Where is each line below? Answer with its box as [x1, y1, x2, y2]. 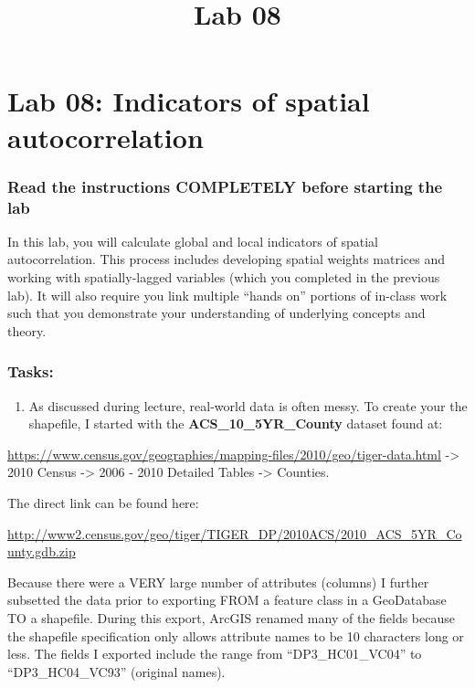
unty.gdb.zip [7, 542, 76, 561]
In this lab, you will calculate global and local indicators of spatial [7, 231, 378, 250]
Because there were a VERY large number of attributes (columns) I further [7, 572, 429, 591]
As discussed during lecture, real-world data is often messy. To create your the [28, 396, 468, 415]
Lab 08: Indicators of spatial [7, 82, 370, 120]
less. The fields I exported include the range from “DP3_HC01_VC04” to [7, 644, 422, 663]
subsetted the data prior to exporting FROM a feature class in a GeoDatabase [7, 590, 447, 609]
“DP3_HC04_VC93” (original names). [7, 662, 226, 681]
